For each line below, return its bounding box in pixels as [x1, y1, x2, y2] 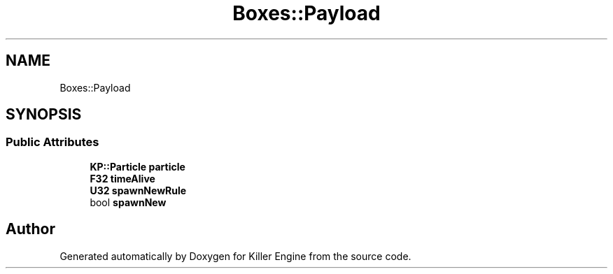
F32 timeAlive [90, 172, 155, 185]
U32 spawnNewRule [90, 184, 187, 196]
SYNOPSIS [6, 106, 82, 124]
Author [6, 220, 55, 238]
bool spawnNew [90, 196, 167, 208]
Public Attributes [6, 135, 99, 150]
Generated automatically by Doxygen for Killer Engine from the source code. [59, 250, 411, 262]
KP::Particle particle [90, 160, 185, 173]
